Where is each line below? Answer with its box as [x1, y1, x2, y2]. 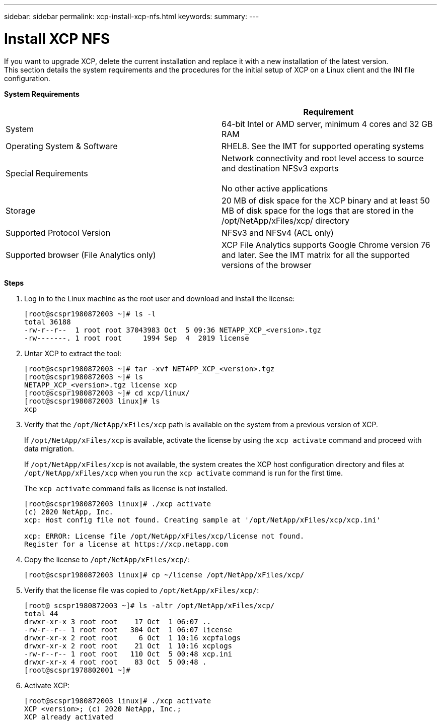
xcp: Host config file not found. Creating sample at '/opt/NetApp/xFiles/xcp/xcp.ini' [24, 515, 381, 524]
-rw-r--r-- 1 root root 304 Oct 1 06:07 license [24, 625, 233, 634]
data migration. [24, 444, 74, 453]
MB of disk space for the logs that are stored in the [222, 205, 414, 216]
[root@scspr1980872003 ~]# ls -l [24, 309, 156, 318]
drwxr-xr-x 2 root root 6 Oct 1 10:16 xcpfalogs [24, 633, 241, 642]
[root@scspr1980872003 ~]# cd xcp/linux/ [24, 388, 190, 397]
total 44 [24, 609, 58, 618]
